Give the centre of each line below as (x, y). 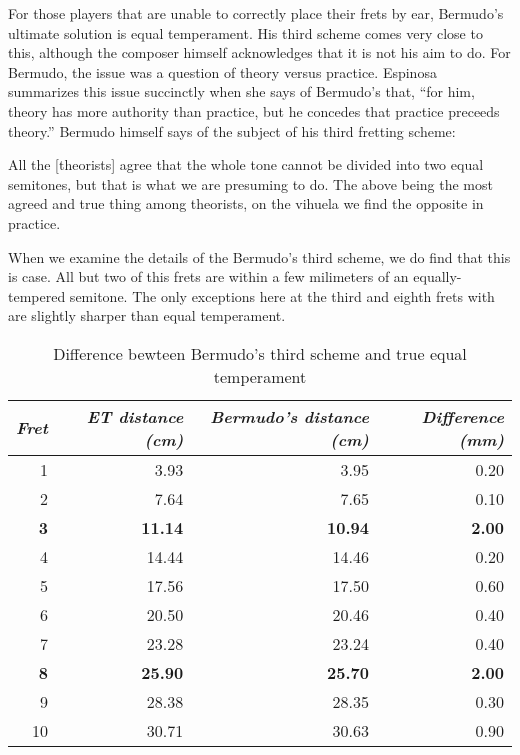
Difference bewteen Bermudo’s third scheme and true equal (260, 353)
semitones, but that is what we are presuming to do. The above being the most (250, 183)
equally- (437, 276)
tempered (37, 295)
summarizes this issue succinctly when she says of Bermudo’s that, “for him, (241, 91)
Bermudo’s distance (289, 416)
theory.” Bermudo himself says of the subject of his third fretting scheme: (232, 130)
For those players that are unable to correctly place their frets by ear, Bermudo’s (256, 13)
